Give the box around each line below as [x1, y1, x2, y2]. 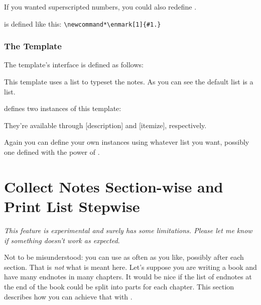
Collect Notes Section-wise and [4, 176, 223, 196]
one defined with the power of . [4, 147, 100, 157]
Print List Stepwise [4, 196, 140, 216]
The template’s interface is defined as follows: [4, 59, 144, 70]
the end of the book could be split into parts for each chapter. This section [4, 281, 234, 291]
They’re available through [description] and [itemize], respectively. [4, 120, 207, 130]
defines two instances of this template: [4, 103, 121, 114]
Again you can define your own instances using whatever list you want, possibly [4, 137, 249, 147]
